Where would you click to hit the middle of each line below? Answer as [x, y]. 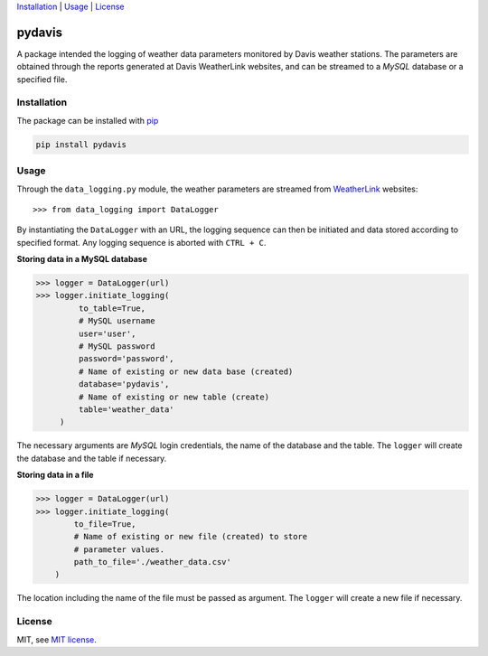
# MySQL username [117, 321]
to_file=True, [105, 524]
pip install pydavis [81, 144]
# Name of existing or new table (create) [174, 397]
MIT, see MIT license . [56, 639]
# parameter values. [119, 549]
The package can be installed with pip [88, 120]
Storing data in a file [55, 475]
